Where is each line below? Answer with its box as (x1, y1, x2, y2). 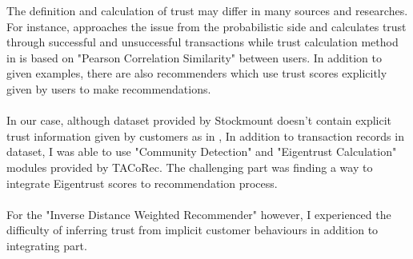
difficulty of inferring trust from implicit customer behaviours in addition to (6, 221, 379, 238)
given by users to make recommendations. (6, 80, 211, 97)
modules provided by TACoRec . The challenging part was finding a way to (6, 158, 373, 175)
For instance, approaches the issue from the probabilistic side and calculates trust (6, 18, 407, 34)
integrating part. (6, 237, 87, 253)
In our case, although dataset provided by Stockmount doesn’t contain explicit (6, 112, 392, 129)
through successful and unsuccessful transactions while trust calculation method (6, 34, 399, 50)
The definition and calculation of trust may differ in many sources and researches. (6, 2, 408, 18)
